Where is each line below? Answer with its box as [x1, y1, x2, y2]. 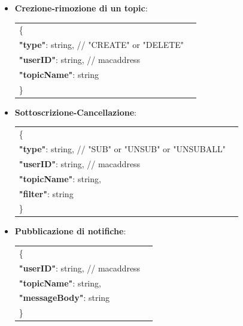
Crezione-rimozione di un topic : [14, 2, 148, 14]
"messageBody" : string [19, 291, 110, 304]
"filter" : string [19, 187, 74, 200]
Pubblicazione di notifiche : [14, 225, 126, 237]
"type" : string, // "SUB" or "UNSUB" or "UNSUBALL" [19, 143, 226, 155]
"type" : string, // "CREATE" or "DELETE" [19, 38, 184, 51]
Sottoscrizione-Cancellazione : [14, 105, 136, 118]
